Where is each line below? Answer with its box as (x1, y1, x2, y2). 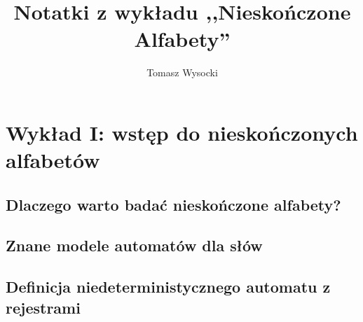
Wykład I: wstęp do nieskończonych (6, 118, 358, 146)
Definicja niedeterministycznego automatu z (6, 276, 331, 297)
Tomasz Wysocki (146, 65, 218, 80)
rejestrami (6, 296, 81, 318)
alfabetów (6, 146, 100, 174)
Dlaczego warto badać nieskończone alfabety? (6, 193, 341, 215)
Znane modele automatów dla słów (6, 234, 263, 256)
